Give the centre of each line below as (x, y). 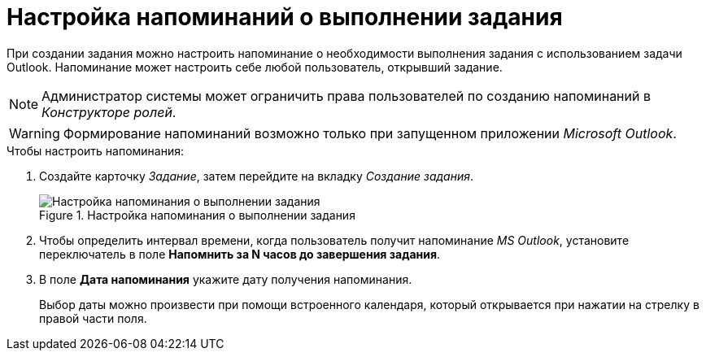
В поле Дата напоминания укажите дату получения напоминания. (226, 279)
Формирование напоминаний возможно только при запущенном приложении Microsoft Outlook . (370, 133)
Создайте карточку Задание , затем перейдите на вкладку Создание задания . (256, 176)
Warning (35, 133)
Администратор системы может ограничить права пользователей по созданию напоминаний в (346, 96)
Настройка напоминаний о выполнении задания (285, 17)
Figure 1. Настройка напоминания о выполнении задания (197, 215)
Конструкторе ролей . (109, 112)
